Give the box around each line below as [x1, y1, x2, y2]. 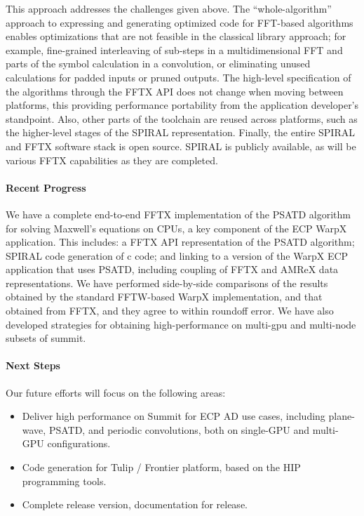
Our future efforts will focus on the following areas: [6, 385, 226, 399]
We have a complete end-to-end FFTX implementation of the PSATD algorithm [6, 206, 351, 221]
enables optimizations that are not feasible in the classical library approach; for [6, 29, 346, 44]
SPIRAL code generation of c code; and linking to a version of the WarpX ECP [6, 248, 349, 263]
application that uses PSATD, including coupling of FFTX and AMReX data [6, 262, 339, 277]
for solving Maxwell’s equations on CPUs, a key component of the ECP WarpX [6, 220, 347, 235]
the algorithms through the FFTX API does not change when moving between [6, 84, 344, 98]
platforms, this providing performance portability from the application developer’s [6, 98, 359, 112]
